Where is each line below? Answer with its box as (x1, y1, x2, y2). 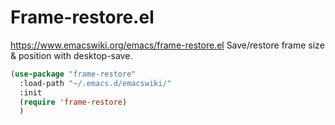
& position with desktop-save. (10, 49, 133, 61)
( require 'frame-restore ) (19, 97, 128, 107)
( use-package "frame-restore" (10, 69, 137, 79)
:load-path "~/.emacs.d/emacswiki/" (19, 78, 172, 88)
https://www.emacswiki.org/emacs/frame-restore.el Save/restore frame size (10, 39, 325, 51)
